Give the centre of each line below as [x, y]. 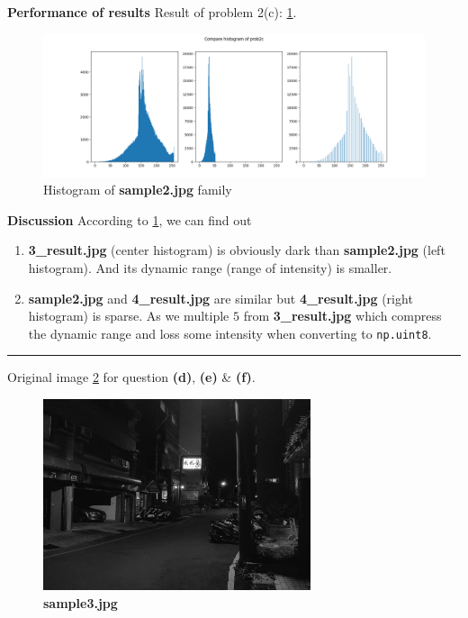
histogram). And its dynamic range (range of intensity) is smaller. [210, 267]
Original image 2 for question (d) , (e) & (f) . [131, 377]
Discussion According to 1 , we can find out [130, 219]
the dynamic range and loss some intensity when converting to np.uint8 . [230, 333]
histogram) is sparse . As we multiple [129, 316]
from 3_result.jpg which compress [342, 316]
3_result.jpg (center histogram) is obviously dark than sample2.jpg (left [237, 250]
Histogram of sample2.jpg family [138, 190]
